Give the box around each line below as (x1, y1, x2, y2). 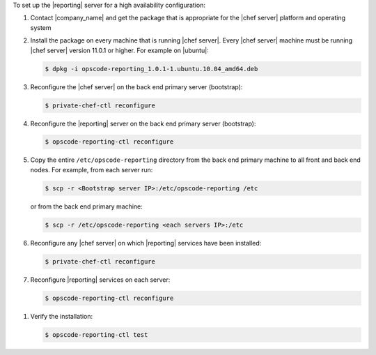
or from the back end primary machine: (30, 202, 143, 211)
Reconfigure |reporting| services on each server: (30, 275, 171, 284)
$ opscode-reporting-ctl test (45, 331, 148, 338)
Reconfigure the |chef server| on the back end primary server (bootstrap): (30, 82, 243, 91)
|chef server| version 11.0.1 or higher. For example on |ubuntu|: (30, 46, 209, 54)
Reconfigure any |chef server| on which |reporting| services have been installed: (30, 239, 262, 247)
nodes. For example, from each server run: (30, 165, 153, 174)
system (30, 23, 52, 31)
